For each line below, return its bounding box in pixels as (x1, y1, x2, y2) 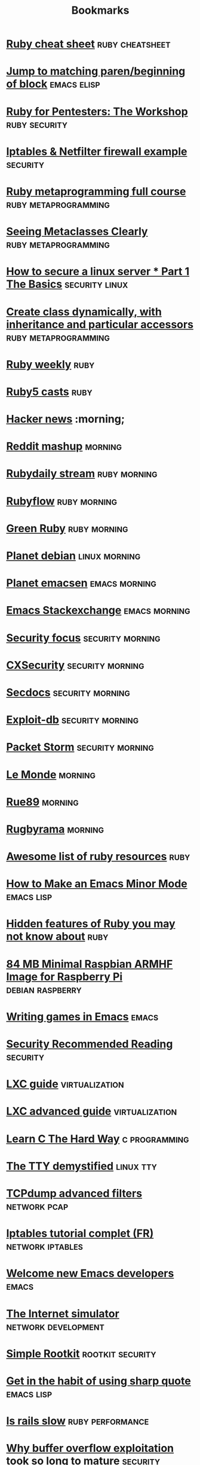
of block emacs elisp (6, 77, 100, 91)
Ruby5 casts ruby (6, 385, 93, 398)
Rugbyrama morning (6, 822, 104, 836)
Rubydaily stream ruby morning (6, 467, 158, 481)
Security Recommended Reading (6, 1038, 173, 1051)
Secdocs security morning (6, 686, 130, 699)
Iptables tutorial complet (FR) (6, 1227, 154, 1240)
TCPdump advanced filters (6, 1186, 142, 1200)
